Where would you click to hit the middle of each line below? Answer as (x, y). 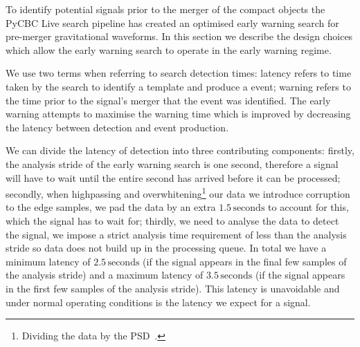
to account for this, (308, 207)
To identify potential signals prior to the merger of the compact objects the (165, 9)
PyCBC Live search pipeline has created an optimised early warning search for (172, 22)
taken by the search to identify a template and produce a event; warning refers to (178, 86)
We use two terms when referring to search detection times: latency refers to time (179, 73)
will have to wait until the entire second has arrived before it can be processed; (173, 177)
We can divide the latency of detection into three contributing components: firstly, (180, 150)
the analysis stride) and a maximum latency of (105, 275)
